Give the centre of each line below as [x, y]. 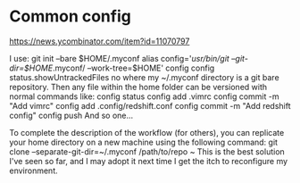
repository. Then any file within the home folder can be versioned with [138, 87]
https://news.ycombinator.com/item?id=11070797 [100, 41]
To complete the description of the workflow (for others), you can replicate [147, 132]
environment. [33, 171]
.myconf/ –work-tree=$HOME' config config [133, 68]
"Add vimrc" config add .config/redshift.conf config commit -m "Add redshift [150, 105]
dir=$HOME [31, 68]
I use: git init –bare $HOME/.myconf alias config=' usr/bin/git [119, 58]
